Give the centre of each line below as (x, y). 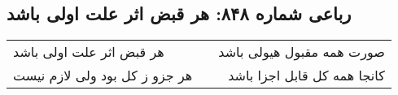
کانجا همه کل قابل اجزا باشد (306, 76)
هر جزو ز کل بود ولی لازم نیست (103, 76)
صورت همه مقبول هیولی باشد (302, 52)
